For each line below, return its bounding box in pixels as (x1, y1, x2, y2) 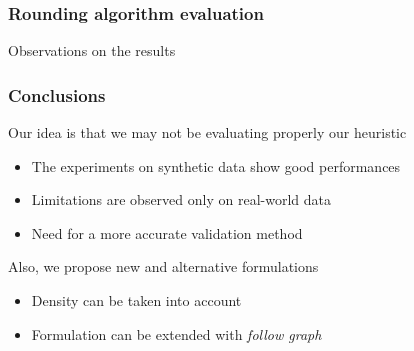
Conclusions (8, 82, 106, 107)
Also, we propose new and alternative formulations (8, 256, 319, 277)
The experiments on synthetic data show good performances (31, 155, 401, 176)
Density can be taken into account (31, 290, 242, 310)
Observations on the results (8, 40, 176, 61)
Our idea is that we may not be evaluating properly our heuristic (8, 122, 407, 143)
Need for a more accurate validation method (31, 222, 303, 243)
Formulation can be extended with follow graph (31, 323, 322, 344)
